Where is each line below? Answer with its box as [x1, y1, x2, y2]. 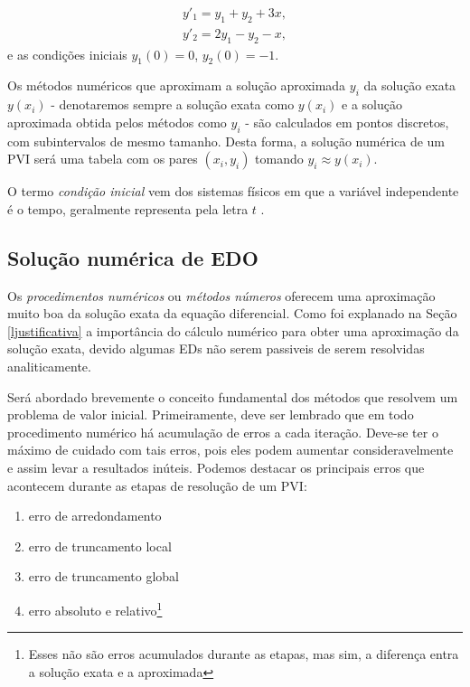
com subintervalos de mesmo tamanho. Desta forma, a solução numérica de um [7, 131, 446, 150]
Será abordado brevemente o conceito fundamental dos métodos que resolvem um [7, 387, 458, 406]
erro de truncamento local [28, 536, 172, 555]
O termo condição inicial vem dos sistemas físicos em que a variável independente [7, 182, 459, 201]
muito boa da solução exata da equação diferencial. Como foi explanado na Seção [7, 304, 457, 323]
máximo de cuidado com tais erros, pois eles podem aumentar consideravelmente [7, 440, 454, 459]
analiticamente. [7, 357, 91, 375]
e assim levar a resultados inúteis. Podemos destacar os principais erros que [7, 457, 425, 476]
